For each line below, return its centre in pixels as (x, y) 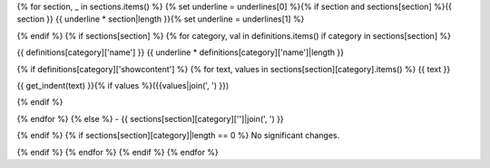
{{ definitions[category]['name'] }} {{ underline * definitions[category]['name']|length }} (181, 52)
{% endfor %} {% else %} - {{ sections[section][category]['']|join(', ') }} (151, 118)
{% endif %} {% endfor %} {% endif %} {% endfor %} (118, 152)
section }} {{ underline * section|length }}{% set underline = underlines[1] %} (161, 19)
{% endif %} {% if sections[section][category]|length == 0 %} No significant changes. (178, 135)
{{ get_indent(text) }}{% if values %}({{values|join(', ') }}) (123, 85)
